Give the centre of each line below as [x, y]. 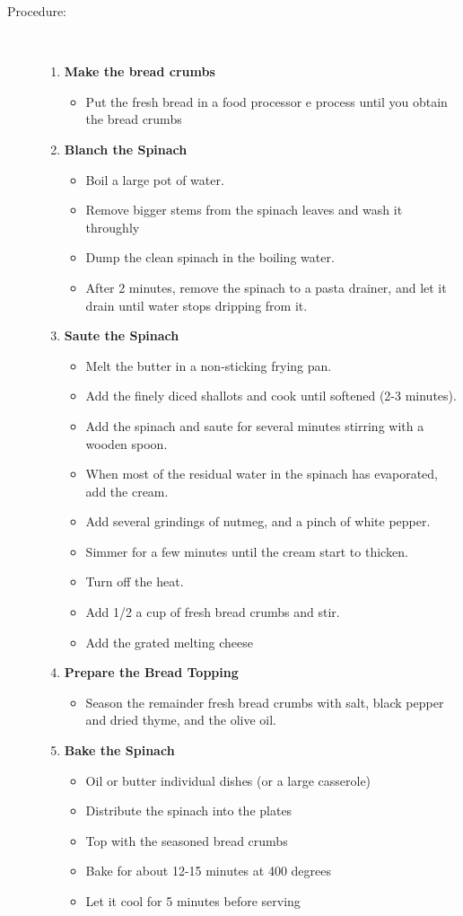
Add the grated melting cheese [169, 642]
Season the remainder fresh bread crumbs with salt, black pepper [265, 702]
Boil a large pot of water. [155, 179]
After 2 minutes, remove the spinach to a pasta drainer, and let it [266, 287]
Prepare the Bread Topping [151, 672]
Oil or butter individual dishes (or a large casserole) [228, 780]
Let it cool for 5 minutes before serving [193, 901]
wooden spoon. [127, 443]
